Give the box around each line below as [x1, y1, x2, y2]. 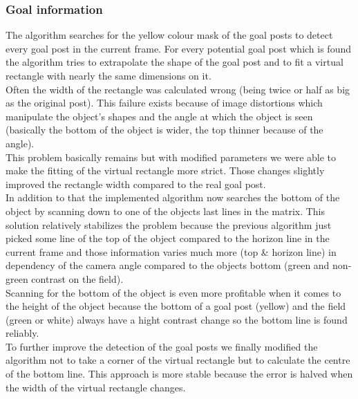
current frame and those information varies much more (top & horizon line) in [6, 244, 337, 259]
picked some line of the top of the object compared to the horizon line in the [6, 231, 330, 245]
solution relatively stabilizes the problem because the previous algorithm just [6, 217, 332, 232]
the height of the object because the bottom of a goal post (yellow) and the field [6, 299, 346, 313]
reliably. [6, 326, 39, 340]
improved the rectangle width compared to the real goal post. [6, 176, 266, 191]
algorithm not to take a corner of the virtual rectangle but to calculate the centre [6, 353, 350, 367]
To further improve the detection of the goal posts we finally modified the [6, 339, 318, 353]
